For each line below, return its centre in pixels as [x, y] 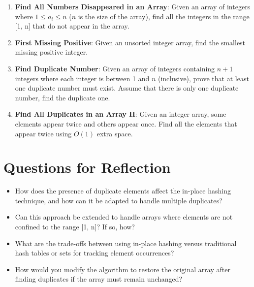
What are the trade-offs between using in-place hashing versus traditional [126, 243]
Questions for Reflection [87, 167]
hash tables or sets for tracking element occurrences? [95, 253]
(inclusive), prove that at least [203, 78]
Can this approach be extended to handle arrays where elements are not [124, 217]
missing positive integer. [51, 52]
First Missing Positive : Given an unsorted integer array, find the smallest [130, 42]
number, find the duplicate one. [63, 97]
